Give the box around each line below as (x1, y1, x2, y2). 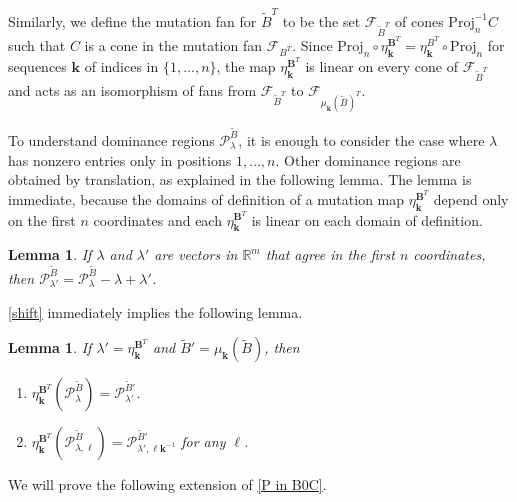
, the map (216, 55, 276, 76)
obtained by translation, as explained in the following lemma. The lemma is (8, 169, 472, 190)
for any (181, 431, 226, 452)
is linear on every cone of (305, 55, 458, 76)
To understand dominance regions (8, 129, 215, 150)
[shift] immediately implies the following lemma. (8, 301, 303, 322)
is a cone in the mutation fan (84, 35, 263, 56)
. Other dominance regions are (275, 149, 461, 170)
